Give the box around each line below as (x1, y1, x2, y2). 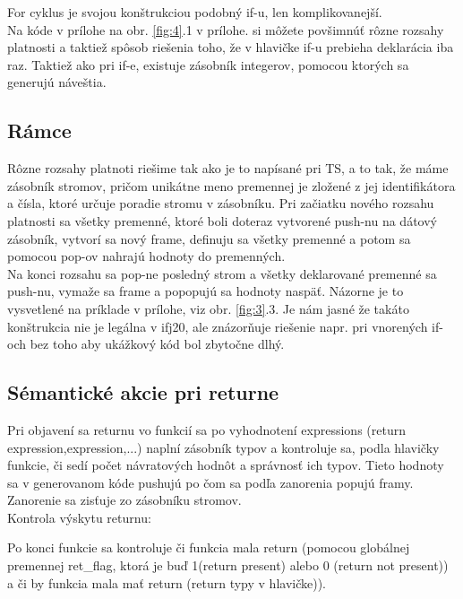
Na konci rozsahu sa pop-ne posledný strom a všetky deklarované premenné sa (7, 264, 437, 282)
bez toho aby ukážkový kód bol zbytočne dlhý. (30, 334, 285, 353)
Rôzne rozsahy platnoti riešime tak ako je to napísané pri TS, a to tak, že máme (7, 159, 449, 178)
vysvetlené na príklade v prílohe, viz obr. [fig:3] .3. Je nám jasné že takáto (7, 299, 409, 317)
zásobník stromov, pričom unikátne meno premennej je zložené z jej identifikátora (7, 176, 456, 195)
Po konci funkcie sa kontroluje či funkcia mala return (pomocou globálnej (7, 538, 410, 557)
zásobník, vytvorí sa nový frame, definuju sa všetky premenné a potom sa (7, 229, 411, 247)
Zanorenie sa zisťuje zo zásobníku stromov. (7, 490, 242, 509)
